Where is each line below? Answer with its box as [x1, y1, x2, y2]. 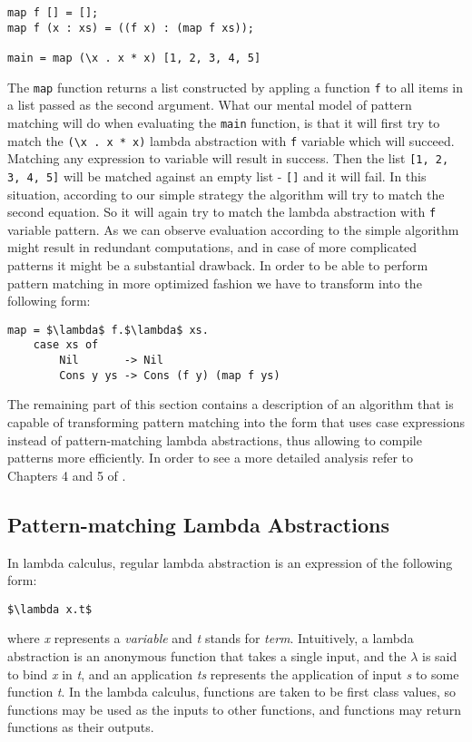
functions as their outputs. [7, 718, 154, 737]
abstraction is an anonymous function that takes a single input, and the [7, 646, 407, 665]
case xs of [33, 338, 99, 352]
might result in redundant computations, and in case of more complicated [7, 238, 418, 257]
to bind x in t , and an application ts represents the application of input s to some [7, 664, 459, 683]
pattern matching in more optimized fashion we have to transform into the [7, 273, 422, 292]
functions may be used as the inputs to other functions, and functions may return [7, 699, 461, 718]
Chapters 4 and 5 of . [7, 465, 126, 484]
